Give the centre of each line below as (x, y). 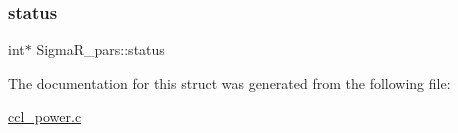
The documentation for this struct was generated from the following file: (229, 82)
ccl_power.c (45, 116)
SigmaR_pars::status (100, 49)
